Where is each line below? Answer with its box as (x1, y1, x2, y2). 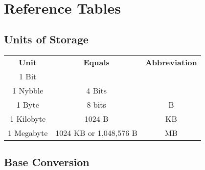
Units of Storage (4, 31, 89, 46)
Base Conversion (4, 154, 90, 169)
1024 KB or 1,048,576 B (55, 127, 137, 138)
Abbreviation (145, 56, 197, 68)
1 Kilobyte (10, 113, 46, 124)
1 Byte (16, 98, 39, 110)
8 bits (87, 98, 106, 110)
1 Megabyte (8, 127, 48, 138)
